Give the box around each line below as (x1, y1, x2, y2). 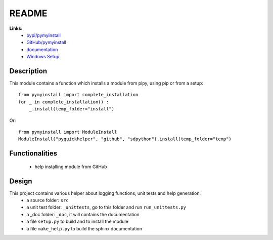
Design (9, 177, 32, 185)
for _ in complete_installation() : (18, 99, 109, 105)
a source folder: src (26, 197, 69, 204)
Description (9, 66, 48, 75)
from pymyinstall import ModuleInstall (18, 129, 117, 135)
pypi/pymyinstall (26, 32, 61, 38)
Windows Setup (26, 54, 60, 60)
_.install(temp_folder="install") (28, 106, 115, 112)
